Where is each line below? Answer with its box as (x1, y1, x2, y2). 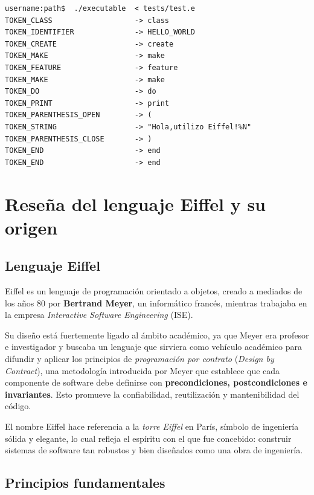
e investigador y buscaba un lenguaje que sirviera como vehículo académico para (5, 340, 302, 353)
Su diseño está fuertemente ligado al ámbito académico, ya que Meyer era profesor (5, 328, 309, 341)
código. (5, 400, 31, 412)
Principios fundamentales (5, 473, 165, 492)
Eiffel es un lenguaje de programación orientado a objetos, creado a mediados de (5, 285, 303, 297)
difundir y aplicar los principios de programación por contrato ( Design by (5, 352, 274, 365)
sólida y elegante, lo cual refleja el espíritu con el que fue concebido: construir (5, 432, 292, 444)
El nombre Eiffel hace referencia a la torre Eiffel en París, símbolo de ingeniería (5, 420, 299, 433)
